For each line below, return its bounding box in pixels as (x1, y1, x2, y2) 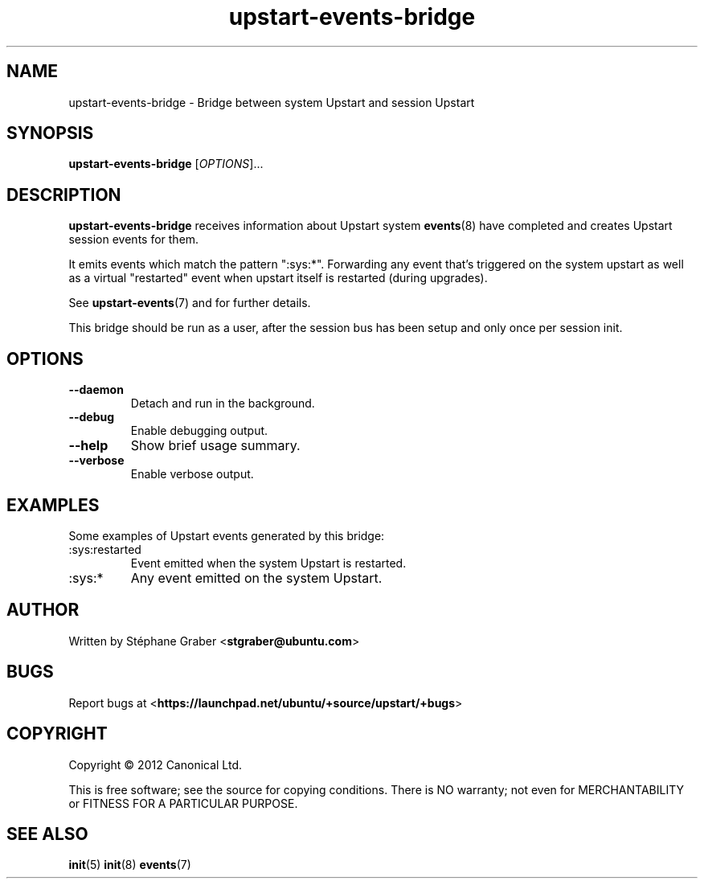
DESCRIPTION (6, 184, 121, 205)
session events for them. (68, 232, 199, 247)
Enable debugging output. (130, 424, 268, 438)
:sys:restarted (68, 542, 141, 556)
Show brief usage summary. (130, 437, 301, 454)
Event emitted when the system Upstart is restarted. (130, 555, 407, 570)
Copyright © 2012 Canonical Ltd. (68, 757, 243, 772)
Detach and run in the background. (130, 396, 315, 411)
